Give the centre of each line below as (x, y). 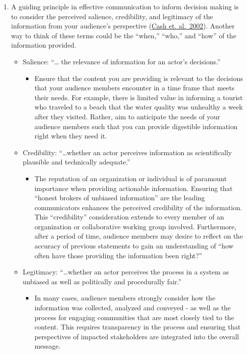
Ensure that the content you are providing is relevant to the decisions (139, 78)
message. (48, 346)
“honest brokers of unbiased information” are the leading (120, 198)
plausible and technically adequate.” (76, 162)
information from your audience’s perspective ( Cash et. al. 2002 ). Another (123, 26)
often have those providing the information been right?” (118, 255)
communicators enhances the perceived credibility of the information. (138, 207)
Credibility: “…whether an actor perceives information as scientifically (127, 152)
